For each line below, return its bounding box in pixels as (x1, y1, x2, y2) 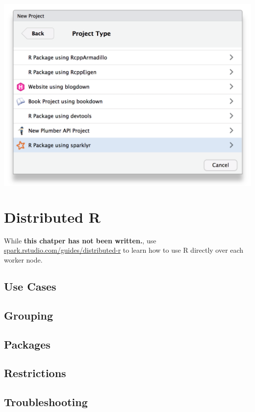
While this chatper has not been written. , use (4, 235, 156, 245)
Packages (4, 336, 51, 352)
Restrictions (4, 365, 66, 381)
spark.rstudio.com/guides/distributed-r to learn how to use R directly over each (4, 245, 244, 255)
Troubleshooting (4, 394, 88, 410)
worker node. (4, 255, 43, 265)
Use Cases (4, 279, 56, 294)
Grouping (4, 307, 53, 323)
